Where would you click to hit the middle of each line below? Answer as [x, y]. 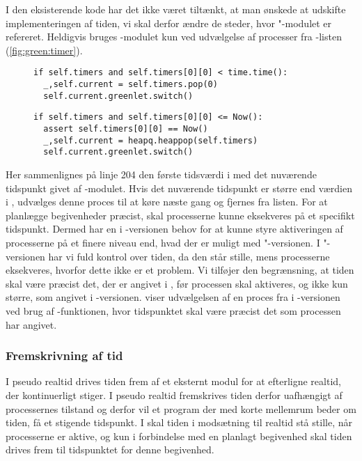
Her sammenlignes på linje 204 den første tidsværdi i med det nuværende [161, 174]
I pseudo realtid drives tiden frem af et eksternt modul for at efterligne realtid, [173, 381]
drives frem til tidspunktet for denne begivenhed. [110, 450]
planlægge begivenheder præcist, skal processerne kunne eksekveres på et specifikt [180, 215]
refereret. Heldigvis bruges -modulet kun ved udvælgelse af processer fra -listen [174, 37]
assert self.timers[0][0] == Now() [126, 129]
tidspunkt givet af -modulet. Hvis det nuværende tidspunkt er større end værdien [179, 188]
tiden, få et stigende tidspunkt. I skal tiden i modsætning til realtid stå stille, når [179, 422]
